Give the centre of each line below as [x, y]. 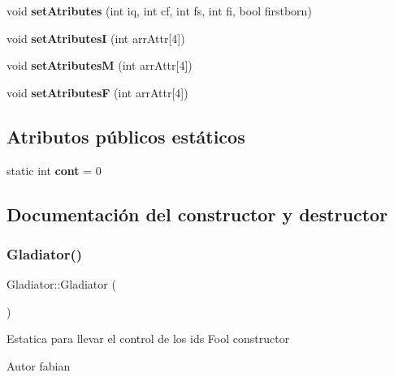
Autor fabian [39, 365]
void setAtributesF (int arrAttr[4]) [97, 92]
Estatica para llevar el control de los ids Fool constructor [148, 338]
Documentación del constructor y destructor [197, 214]
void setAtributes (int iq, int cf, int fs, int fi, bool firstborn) [159, 11]
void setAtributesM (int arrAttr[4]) [100, 65]
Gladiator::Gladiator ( [61, 284]
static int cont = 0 [54, 170]
